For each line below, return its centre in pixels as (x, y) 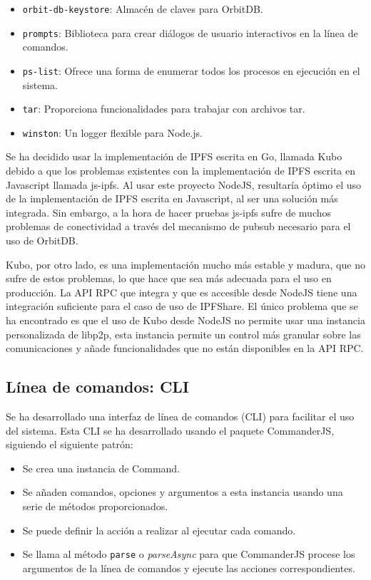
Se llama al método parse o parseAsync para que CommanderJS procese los (189, 554)
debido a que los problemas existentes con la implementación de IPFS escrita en (181, 171)
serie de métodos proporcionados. (95, 506)
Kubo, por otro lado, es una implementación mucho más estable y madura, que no (185, 264)
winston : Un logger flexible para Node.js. (112, 132)
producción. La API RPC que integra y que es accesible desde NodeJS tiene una (182, 292)
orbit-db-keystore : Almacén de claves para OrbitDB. (143, 9)
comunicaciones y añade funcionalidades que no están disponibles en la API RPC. (185, 348)
